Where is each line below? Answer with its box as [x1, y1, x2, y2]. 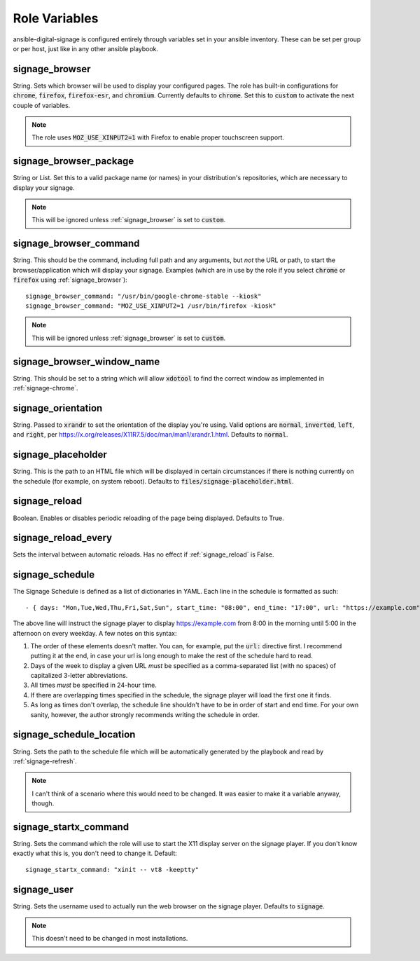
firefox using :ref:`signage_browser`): [13, 275, 127, 284]
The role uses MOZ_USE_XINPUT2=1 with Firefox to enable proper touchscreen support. [31, 133, 285, 142]
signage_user [13, 883, 73, 895]
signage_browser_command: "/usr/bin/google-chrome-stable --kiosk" [25, 292, 262, 300]
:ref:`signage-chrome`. [13, 384, 78, 393]
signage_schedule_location [13, 729, 136, 741]
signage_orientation [13, 402, 103, 414]
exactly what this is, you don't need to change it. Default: [13, 849, 178, 858]
